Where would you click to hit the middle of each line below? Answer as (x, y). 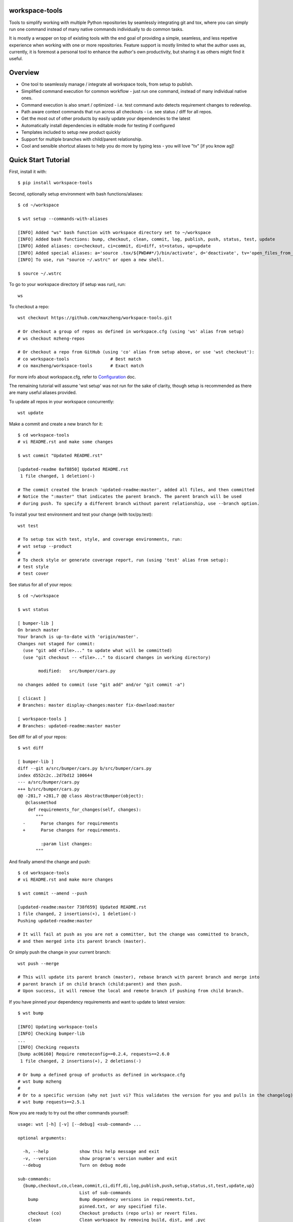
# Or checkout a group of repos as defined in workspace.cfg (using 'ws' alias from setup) (131, 332)
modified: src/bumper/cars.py (77, 671)
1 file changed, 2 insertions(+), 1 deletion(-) (77, 914)
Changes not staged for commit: (56, 644)
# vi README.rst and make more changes (65, 880)
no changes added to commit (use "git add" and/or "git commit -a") (101, 685)
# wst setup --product (45, 546)
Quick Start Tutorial (40, 160)
